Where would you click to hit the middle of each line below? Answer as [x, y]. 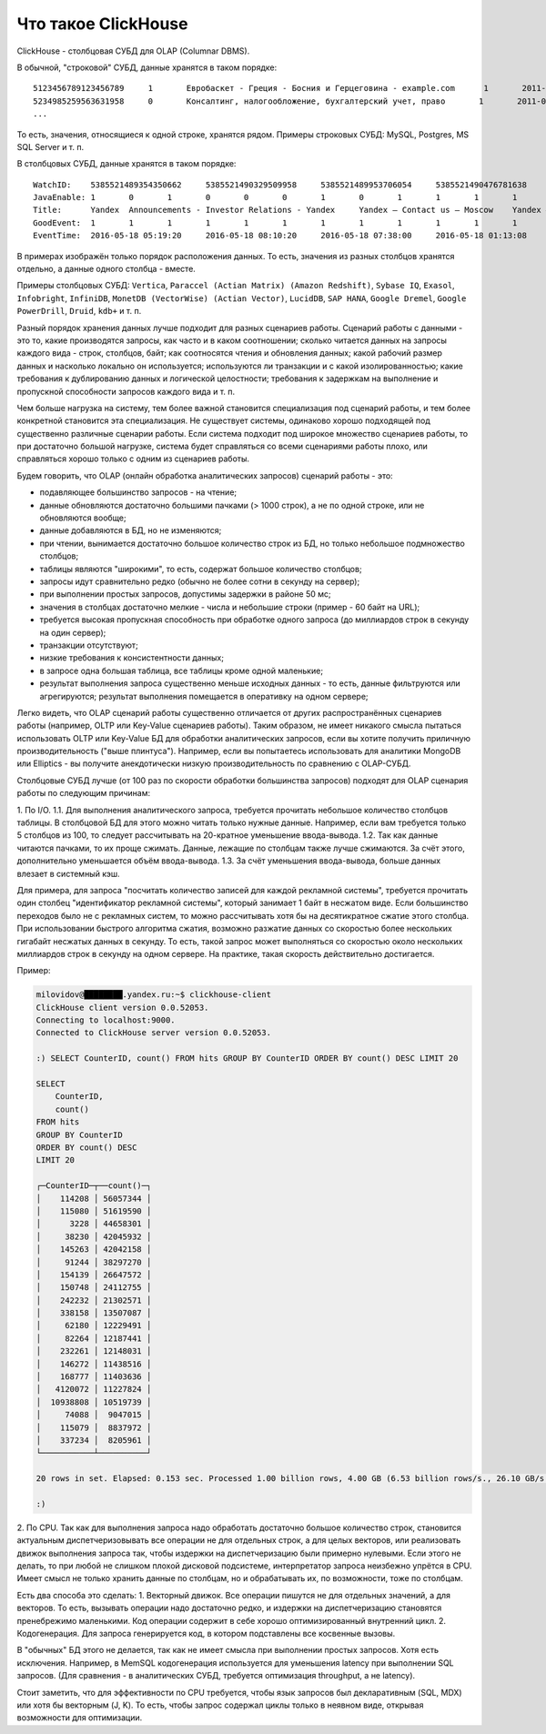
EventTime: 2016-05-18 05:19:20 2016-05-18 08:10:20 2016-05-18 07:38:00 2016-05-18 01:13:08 [280, 236]
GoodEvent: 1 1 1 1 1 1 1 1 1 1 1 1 [275, 222]
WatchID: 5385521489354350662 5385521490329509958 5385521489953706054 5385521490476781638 [280, 185]
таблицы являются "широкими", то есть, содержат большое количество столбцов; [201, 569]
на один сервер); [73, 632]
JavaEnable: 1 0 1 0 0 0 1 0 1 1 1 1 [275, 197]
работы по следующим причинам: [84, 793]
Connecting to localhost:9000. [106, 1020]
